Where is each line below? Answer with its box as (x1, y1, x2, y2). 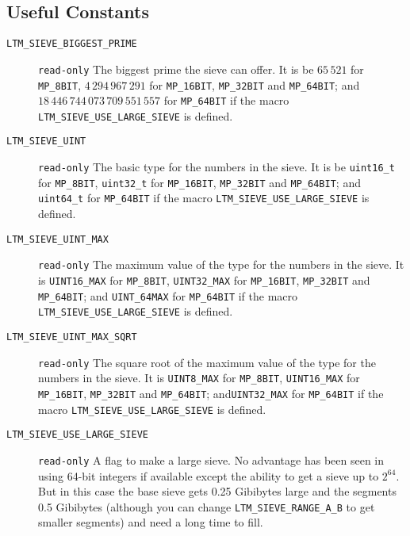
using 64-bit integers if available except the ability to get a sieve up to (38, 467, 379, 484)
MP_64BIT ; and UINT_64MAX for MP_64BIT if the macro (38, 287, 298, 304)
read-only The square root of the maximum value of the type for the (38, 354, 376, 370)
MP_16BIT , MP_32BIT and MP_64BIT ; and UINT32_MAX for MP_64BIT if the (38, 385, 384, 401)
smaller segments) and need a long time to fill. (38, 514, 263, 530)
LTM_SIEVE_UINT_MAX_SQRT (6, 331, 137, 343)
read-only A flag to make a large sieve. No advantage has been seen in (38, 451, 385, 468)
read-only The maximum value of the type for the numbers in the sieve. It (38, 256, 404, 273)
